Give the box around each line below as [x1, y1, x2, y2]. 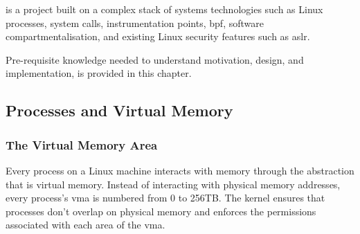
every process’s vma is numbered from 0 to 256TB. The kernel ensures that [6, 190, 325, 205]
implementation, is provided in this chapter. [6, 66, 192, 80]
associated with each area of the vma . [6, 217, 165, 232]
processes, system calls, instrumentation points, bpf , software [6, 15, 264, 30]
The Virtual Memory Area [6, 136, 158, 153]
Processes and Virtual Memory [6, 100, 233, 121]
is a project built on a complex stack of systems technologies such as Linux [6, 2, 323, 16]
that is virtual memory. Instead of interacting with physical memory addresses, [6, 177, 341, 191]
